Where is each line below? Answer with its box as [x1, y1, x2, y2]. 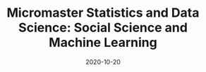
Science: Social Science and [18, 20, 188, 36]
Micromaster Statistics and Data [6, 5, 200, 21]
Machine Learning [49, 35, 157, 50]
